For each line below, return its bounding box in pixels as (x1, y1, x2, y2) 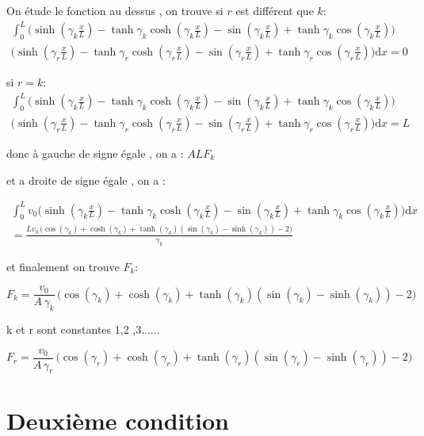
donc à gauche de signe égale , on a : (6, 144, 184, 161)
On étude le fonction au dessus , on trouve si (6, 2, 223, 18)
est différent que (235, 2, 314, 18)
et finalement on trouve (6, 258, 120, 274)
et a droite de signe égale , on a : (6, 171, 166, 188)
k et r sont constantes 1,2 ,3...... (6, 321, 160, 337)
